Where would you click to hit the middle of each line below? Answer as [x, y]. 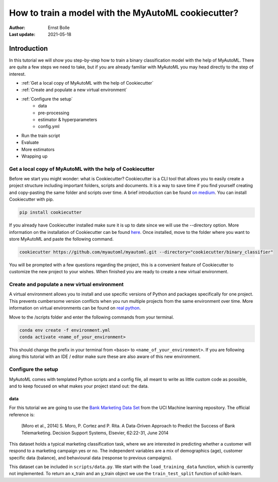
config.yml [49, 127]
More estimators [38, 149]
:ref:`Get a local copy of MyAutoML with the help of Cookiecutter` [87, 83]
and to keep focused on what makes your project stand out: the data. [79, 386]
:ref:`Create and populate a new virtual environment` [74, 90]
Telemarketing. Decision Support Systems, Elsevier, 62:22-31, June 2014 [95, 433]
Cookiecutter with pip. [31, 199]
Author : [17, 28]
